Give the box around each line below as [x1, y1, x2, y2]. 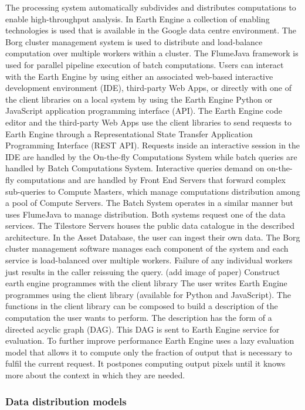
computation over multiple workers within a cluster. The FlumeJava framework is [5, 47, 299, 59]
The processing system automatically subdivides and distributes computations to [5, 1, 296, 13]
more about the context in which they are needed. [5, 369, 185, 381]
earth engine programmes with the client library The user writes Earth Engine [5, 277, 287, 289]
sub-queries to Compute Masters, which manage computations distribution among [5, 185, 300, 197]
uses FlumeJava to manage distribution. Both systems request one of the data [5, 208, 286, 220]
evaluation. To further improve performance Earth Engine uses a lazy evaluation [5, 334, 294, 347]
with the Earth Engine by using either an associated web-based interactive [5, 70, 273, 82]
